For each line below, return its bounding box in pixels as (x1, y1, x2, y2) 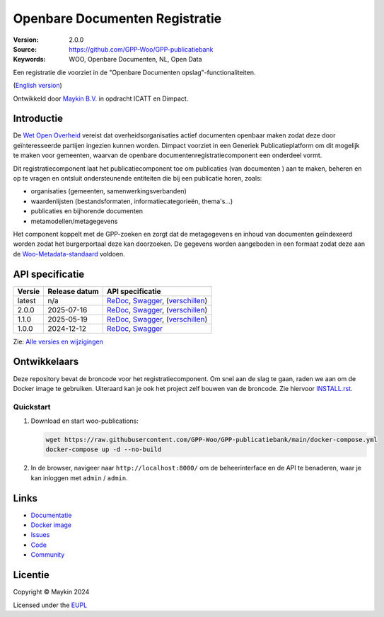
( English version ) (13, 81, 63, 90)
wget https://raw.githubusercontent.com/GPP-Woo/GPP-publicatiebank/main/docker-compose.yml (45, 436, 378, 444)
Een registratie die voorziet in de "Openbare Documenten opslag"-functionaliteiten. (13, 68, 256, 77)
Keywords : (13, 55, 46, 64)
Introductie (13, 113, 64, 125)
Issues (30, 531, 50, 539)
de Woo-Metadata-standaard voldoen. (13, 249, 125, 258)
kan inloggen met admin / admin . (30, 473, 128, 482)
